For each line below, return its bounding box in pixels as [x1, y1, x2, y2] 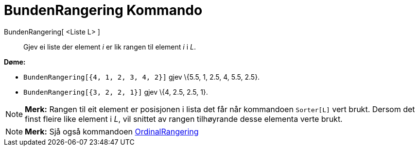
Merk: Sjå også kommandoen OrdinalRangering [25, 126, 199, 136]
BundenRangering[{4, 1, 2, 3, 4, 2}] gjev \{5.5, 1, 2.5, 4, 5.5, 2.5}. [23, 72, 260, 81]
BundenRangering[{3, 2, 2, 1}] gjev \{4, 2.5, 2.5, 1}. [23, 87, 208, 96]
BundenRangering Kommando [4, 2, 203, 18]
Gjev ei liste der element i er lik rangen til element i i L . [23, 42, 196, 51]
